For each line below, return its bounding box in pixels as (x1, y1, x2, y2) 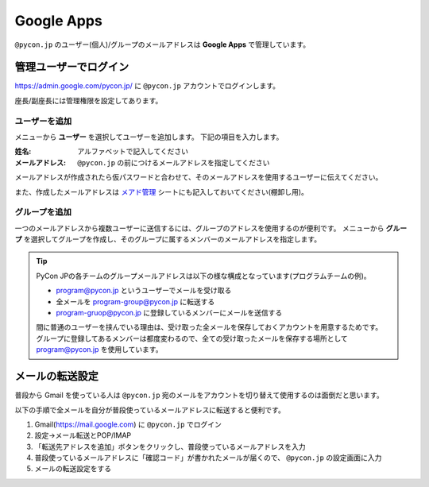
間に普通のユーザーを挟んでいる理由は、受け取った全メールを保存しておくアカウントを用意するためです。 (36, 323, 383, 332)
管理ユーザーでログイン (14, 60, 129, 74)
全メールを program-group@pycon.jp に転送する (56, 296, 215, 306)
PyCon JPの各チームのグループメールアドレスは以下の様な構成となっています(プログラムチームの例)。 (36, 271, 371, 280)
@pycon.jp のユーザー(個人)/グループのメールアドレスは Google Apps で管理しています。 (14, 40, 310, 49)
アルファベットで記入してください (77, 147, 189, 157)
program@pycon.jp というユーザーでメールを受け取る (56, 286, 232, 296)
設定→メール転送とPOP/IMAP (34, 431, 131, 440)
